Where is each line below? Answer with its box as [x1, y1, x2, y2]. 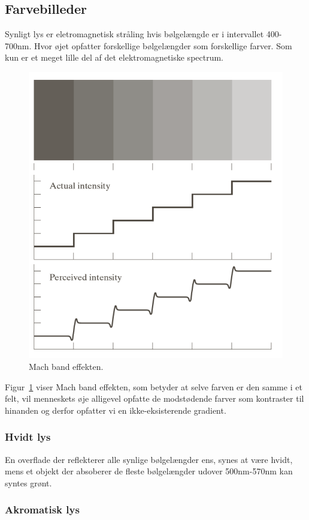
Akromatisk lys [5, 502, 80, 517]
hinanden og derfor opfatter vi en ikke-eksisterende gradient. [5, 404, 226, 416]
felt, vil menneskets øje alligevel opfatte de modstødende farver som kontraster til [5, 392, 304, 405]
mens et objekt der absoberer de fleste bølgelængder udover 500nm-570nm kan [5, 465, 293, 477]
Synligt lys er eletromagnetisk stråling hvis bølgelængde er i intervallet [5, 28, 264, 40]
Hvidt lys [5, 429, 51, 444]
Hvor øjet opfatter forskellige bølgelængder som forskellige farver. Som [34, 39, 292, 52]
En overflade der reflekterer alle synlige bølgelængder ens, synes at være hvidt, [5, 453, 293, 465]
